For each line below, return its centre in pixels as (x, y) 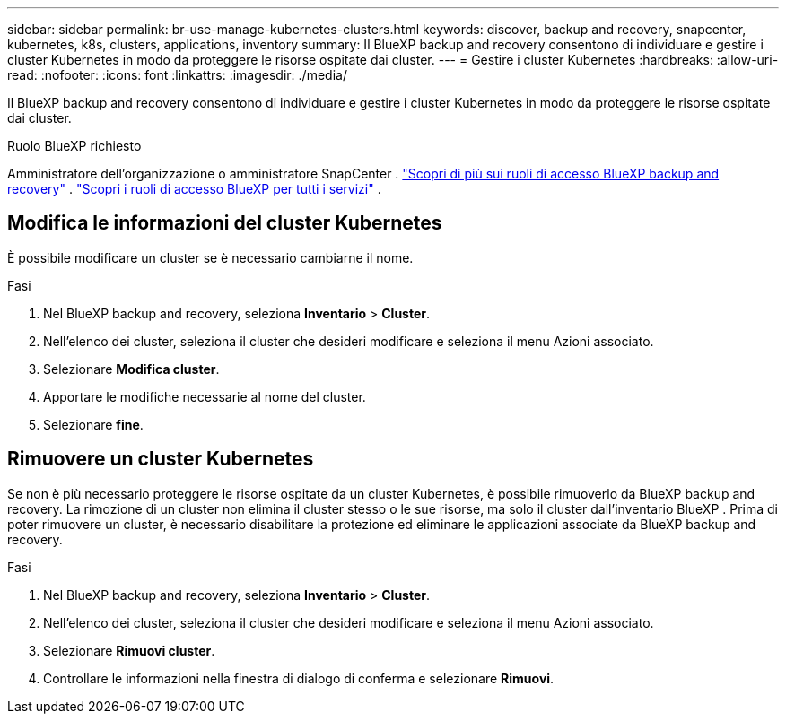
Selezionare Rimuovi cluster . (129, 650)
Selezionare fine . (93, 424)
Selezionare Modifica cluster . (131, 369)
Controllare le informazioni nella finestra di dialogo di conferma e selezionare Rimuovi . (299, 678)
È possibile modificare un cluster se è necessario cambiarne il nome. (210, 257)
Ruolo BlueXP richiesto (74, 146)
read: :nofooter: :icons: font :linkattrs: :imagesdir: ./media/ (177, 75)
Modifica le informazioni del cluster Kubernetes (225, 223)
